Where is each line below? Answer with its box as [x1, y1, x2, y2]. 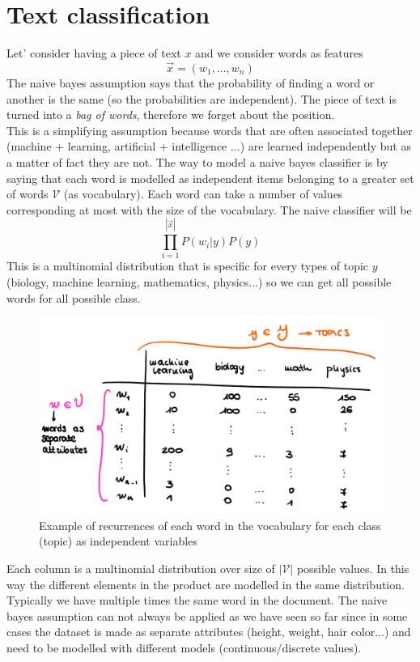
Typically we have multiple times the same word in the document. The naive [6, 592, 388, 609]
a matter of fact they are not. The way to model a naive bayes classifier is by [6, 153, 388, 170]
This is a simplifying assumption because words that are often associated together [6, 121, 413, 138]
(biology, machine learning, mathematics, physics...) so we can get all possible [6, 274, 392, 290]
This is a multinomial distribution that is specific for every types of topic [6, 257, 369, 274]
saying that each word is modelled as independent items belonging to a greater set [6, 169, 414, 186]
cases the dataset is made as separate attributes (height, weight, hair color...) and [6, 623, 411, 640]
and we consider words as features [195, 45, 363, 62]
